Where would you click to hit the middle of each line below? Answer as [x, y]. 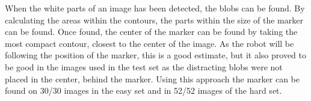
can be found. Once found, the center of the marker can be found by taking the [151, 32]
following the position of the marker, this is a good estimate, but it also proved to [156, 55]
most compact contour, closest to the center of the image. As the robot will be [149, 43]
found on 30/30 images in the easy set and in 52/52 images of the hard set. [143, 90]
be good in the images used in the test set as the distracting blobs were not [144, 66]
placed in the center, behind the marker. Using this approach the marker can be [152, 78]
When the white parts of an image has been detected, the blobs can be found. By [155, 8]
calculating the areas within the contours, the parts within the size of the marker [154, 20]
